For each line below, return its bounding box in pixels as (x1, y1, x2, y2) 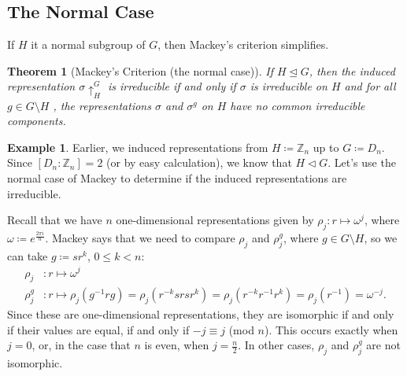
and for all (344, 78, 396, 94)
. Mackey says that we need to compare (45, 230, 235, 246)
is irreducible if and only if (107, 78, 236, 94)
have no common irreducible (230, 97, 365, 113)
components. (7, 112, 66, 129)
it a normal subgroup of (31, 36, 146, 53)
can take (7, 247, 48, 264)
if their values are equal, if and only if (7, 321, 190, 337)
